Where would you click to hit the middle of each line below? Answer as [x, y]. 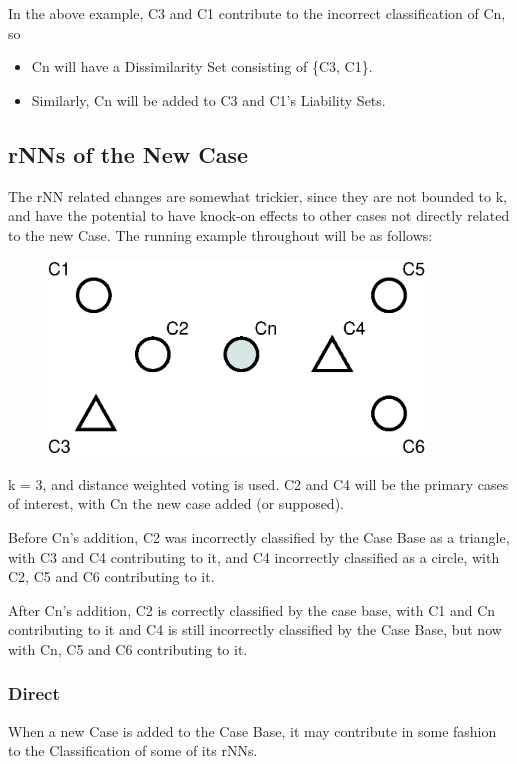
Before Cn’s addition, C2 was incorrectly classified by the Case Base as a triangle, [259, 536]
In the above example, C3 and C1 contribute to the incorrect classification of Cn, [257, 13]
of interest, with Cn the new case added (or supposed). [176, 503]
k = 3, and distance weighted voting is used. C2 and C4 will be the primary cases [258, 483]
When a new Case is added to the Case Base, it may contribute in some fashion [252, 730]
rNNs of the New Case [128, 153]
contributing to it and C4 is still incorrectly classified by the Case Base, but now [255, 629]
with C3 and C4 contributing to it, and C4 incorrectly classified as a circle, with [254, 556]
